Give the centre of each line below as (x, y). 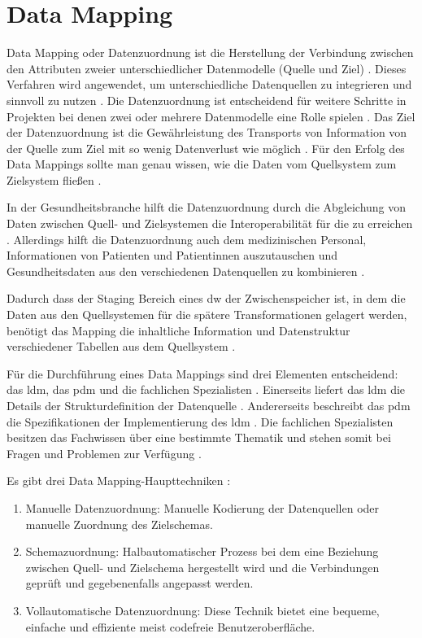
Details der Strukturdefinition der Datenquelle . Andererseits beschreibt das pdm (209, 405)
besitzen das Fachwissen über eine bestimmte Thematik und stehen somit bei (199, 437)
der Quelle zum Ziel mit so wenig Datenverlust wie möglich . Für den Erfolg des (206, 148)
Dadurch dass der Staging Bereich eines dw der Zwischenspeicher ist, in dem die (206, 298)
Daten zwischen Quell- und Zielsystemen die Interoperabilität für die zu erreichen (210, 223)
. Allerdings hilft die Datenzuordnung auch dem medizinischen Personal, (187, 239)
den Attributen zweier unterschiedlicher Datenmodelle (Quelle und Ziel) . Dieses (207, 68)
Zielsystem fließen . (54, 179)
